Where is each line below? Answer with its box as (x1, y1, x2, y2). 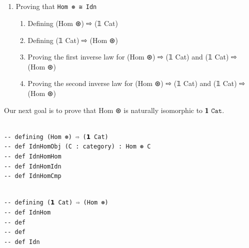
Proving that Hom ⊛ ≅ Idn (15, 1, 97, 11)
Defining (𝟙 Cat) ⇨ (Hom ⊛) (27, 34, 118, 45)
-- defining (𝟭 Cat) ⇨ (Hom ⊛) (4, 199, 108, 206)
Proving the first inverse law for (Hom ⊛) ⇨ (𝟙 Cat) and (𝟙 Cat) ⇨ (27, 51, 237, 62)
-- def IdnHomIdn (4, 162, 61, 170)
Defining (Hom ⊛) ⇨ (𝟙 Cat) (27, 18, 118, 28)
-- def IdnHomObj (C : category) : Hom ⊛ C (4, 143, 151, 150)
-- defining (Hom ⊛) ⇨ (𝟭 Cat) (4, 133, 108, 140)
